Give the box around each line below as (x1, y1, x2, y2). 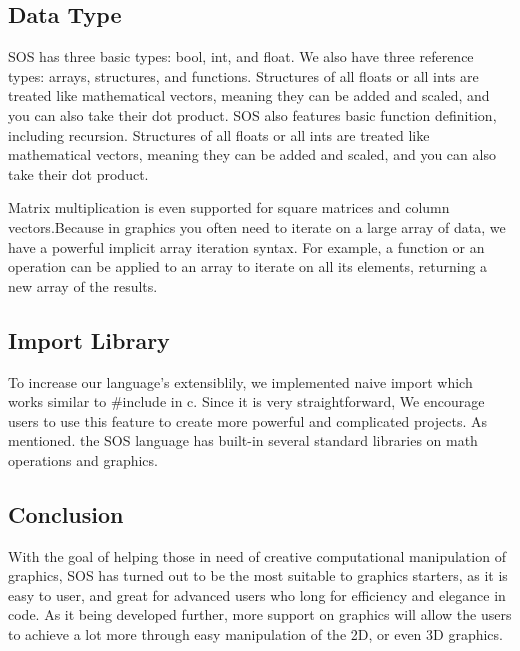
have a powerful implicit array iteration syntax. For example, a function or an (8, 236, 485, 257)
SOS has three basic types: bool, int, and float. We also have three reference (8, 46, 474, 67)
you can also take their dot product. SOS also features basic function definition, (8, 104, 497, 125)
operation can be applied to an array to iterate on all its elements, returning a (8, 256, 488, 277)
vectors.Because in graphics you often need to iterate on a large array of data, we (8, 216, 506, 237)
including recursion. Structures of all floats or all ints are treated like (8, 124, 430, 145)
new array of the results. (8, 275, 158, 296)
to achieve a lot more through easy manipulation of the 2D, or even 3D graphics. (8, 624, 503, 645)
